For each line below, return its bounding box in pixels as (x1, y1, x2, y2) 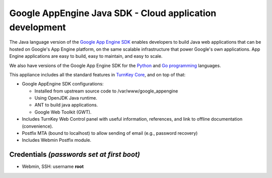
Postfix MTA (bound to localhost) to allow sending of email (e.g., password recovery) (22, 130, 198, 136)
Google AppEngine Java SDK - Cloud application (9, 8, 217, 19)
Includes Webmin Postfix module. (22, 137, 92, 143)
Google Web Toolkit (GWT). (34, 109, 92, 115)
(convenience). (22, 123, 53, 129)
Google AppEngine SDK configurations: (22, 81, 104, 87)
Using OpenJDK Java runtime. (34, 95, 98, 101)
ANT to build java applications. (34, 102, 98, 108)
